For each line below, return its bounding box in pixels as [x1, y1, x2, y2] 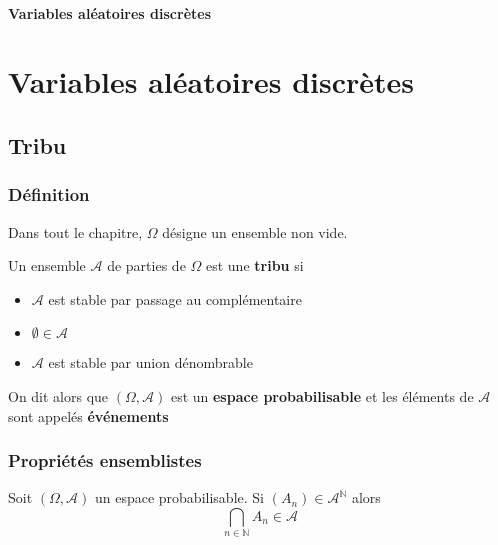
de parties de [107, 255, 186, 276]
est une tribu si [205, 255, 304, 276]
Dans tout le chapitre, [8, 221, 143, 242]
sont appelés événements [8, 405, 169, 426]
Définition [8, 182, 90, 207]
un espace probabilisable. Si [94, 487, 264, 508]
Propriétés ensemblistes [8, 448, 202, 473]
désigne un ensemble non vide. [162, 221, 348, 242]
